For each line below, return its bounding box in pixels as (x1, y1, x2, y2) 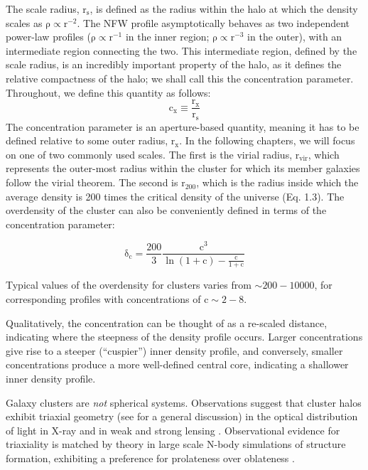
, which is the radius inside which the (196, 175, 359, 190)
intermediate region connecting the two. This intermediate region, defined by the (6, 43, 357, 58)
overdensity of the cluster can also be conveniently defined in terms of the (6, 203, 327, 218)
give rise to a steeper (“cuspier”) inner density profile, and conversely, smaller (6, 343, 343, 358)
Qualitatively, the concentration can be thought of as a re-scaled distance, (6, 315, 328, 330)
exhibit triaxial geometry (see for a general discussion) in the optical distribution (6, 409, 358, 424)
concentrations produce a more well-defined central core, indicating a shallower (6, 357, 349, 372)
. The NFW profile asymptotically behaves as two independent (77, 15, 350, 30)
